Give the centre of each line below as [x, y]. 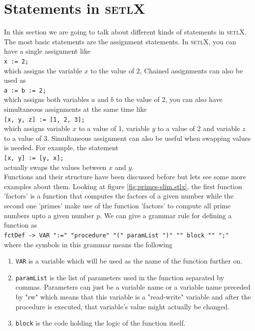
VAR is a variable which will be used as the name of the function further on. [129, 261]
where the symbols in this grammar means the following [88, 244]
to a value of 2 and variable [199, 128]
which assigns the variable [43, 70]
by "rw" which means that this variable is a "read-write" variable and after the [133, 297]
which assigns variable [37, 128]
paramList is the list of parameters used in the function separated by [120, 277]
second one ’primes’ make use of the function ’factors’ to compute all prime [117, 206]
